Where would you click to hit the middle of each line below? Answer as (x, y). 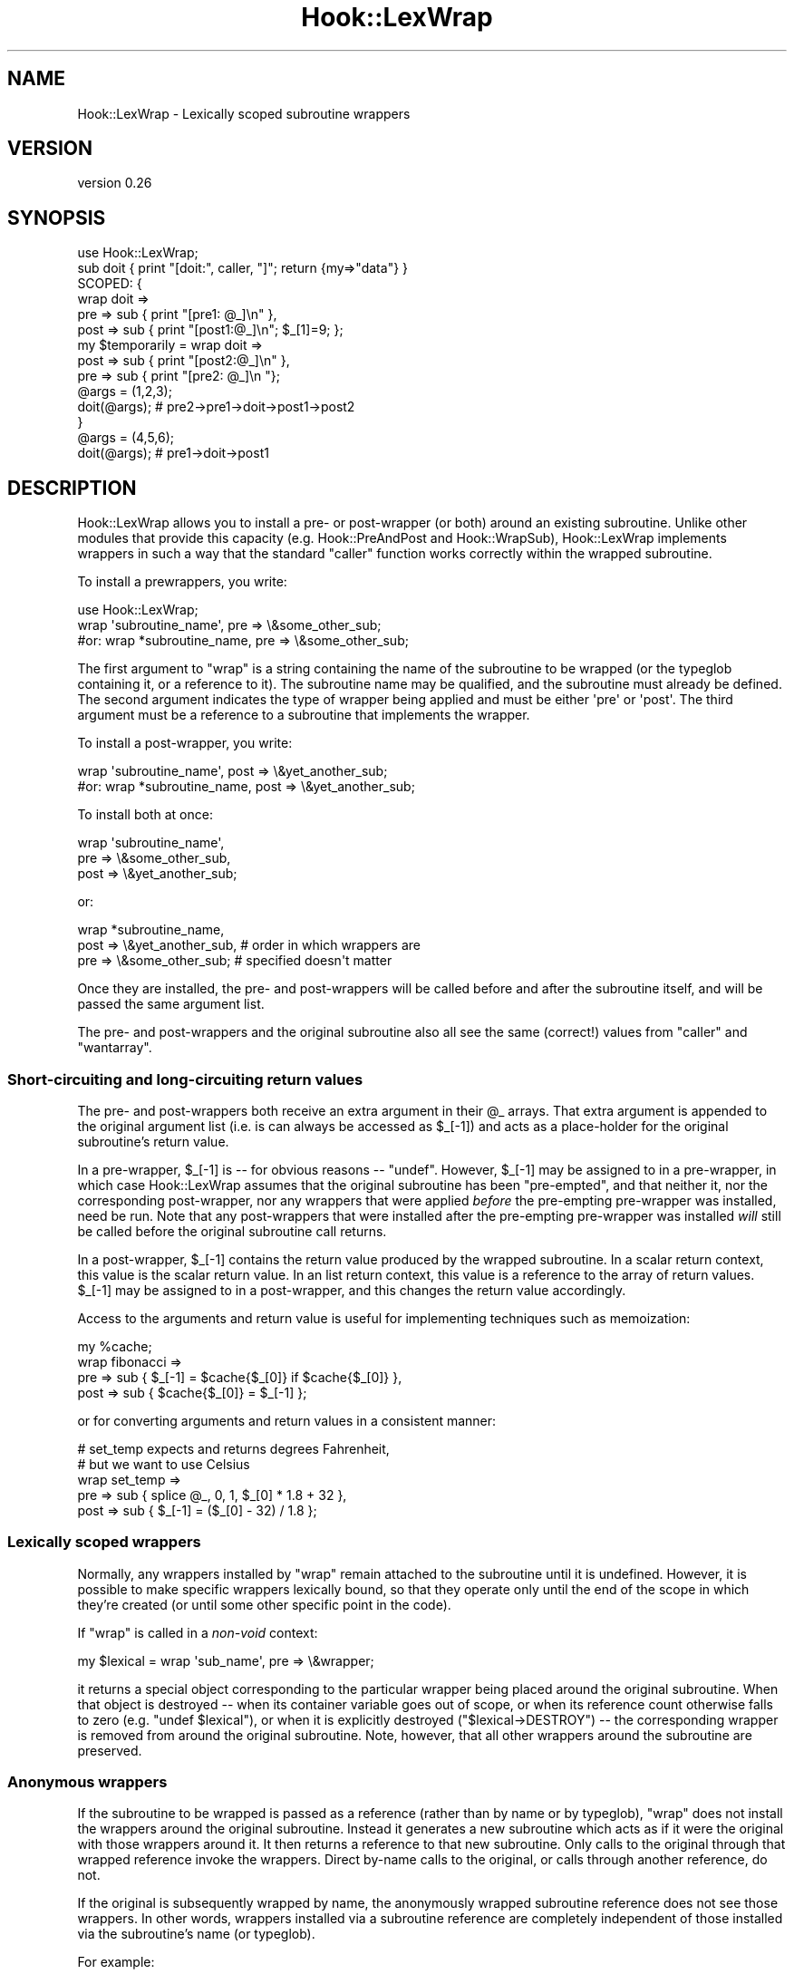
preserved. (110, 1750)
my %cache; (115, 1346)
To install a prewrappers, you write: (182, 582)
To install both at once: (145, 815)
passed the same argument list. (171, 1004)
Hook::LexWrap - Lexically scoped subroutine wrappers (244, 113)
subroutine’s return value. (153, 1141)
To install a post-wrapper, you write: (185, 743)
